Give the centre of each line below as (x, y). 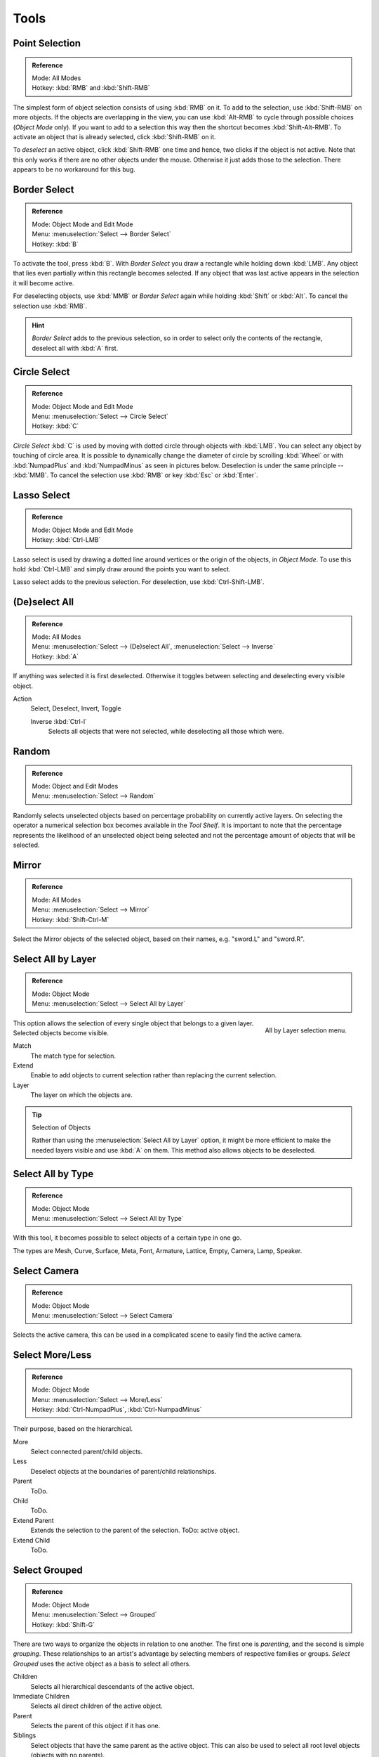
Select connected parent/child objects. (87, 1452)
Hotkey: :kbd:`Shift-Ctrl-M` (71, 919)
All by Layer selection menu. (306, 1030)
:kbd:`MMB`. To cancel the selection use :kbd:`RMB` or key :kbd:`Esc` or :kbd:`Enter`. (135, 475)
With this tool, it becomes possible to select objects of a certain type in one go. (127, 1238)
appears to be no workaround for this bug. (74, 169)
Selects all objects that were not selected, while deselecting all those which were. (166, 732)
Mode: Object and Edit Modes (75, 786)
